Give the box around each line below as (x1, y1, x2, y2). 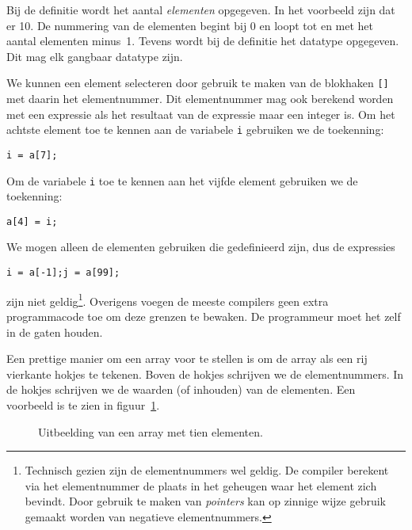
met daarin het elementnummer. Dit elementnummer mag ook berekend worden (6, 90, 394, 107)
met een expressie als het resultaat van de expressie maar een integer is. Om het (6, 105, 395, 122)
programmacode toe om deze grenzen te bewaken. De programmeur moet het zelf (6, 307, 401, 324)
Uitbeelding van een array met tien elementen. (38, 423, 263, 440)
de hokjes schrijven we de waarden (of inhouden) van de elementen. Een (6, 381, 356, 398)
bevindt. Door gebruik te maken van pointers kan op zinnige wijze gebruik (25, 493, 387, 509)
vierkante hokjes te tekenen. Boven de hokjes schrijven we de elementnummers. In (6, 365, 404, 382)
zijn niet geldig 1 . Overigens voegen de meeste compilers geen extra (6, 290, 329, 309)
